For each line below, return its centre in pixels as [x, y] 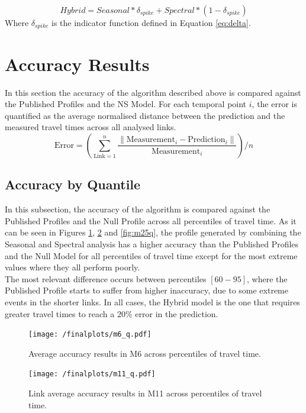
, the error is [274, 104]
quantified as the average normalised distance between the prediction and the [145, 115]
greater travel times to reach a [60, 313]
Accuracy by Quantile [73, 184]
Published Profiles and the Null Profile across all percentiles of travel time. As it [151, 220]
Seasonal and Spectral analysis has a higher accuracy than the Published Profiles [152, 243]
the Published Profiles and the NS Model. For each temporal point [126, 104]
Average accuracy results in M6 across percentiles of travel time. [145, 353]
